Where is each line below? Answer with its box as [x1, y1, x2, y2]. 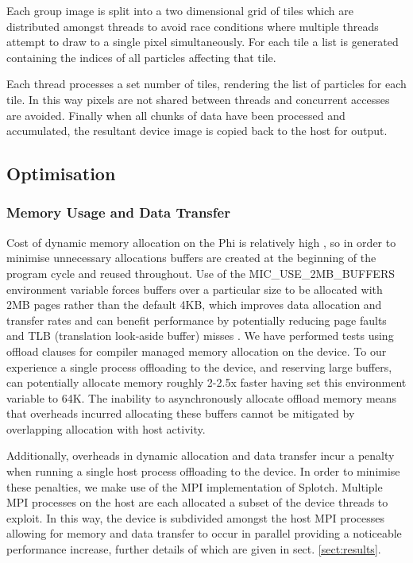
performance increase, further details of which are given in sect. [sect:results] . [6, 541, 381, 557]
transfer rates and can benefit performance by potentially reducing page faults [6, 311, 387, 328]
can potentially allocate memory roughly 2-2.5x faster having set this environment [6, 374, 407, 391]
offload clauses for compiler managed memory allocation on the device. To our [6, 342, 387, 359]
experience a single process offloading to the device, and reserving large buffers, [6, 358, 392, 375]
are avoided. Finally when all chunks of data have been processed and [6, 106, 345, 123]
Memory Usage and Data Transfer [6, 202, 230, 222]
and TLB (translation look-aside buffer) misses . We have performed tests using [6, 327, 394, 344]
